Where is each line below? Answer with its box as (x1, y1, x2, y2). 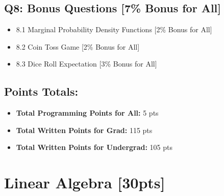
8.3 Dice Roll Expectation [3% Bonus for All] (16, 58, 157, 69)
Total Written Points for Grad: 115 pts (16, 124, 153, 135)
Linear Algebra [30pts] (4, 172, 165, 193)
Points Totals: (4, 83, 79, 99)
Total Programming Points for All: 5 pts (16, 107, 159, 118)
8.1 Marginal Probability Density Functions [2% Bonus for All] (16, 24, 212, 35)
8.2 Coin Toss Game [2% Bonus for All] (16, 41, 140, 52)
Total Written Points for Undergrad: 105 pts (16, 142, 173, 153)
